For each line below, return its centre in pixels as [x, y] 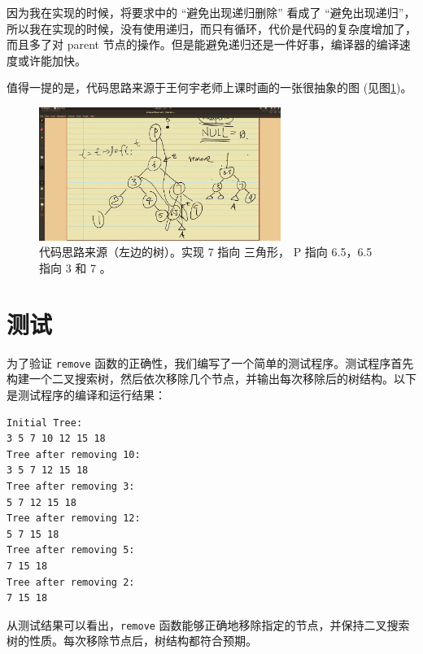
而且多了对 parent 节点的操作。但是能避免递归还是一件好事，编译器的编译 [203, 44]
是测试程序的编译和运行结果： [86, 395]
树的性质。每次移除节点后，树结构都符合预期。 [132, 641]
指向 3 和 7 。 [75, 268]
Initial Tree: [45, 423]
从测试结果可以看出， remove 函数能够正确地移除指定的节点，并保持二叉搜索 [208, 624]
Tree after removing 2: [71, 582]
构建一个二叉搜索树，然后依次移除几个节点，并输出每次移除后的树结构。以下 [211, 379]
